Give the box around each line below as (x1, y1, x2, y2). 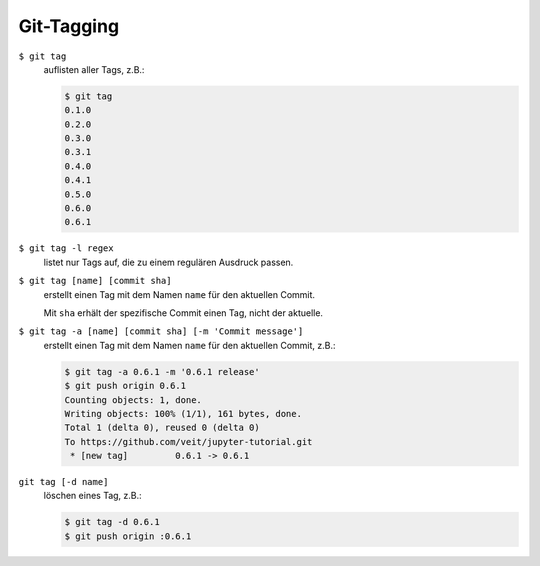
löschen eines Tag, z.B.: (43, 490, 142, 502)
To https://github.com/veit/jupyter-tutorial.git (64, 436, 313, 447)
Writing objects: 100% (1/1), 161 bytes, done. (64, 408, 302, 419)
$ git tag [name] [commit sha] (18, 275, 172, 287)
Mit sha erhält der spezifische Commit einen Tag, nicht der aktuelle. (43, 306, 324, 319)
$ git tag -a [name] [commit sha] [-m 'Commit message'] (18, 326, 304, 337)
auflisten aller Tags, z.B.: (43, 63, 145, 75)
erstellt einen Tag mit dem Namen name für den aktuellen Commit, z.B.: (43, 339, 336, 351)
